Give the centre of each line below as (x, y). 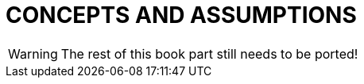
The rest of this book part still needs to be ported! (209, 53)
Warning (33, 53)
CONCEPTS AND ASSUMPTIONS (181, 15)
